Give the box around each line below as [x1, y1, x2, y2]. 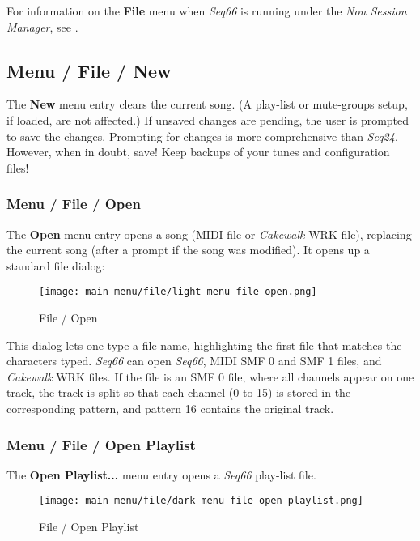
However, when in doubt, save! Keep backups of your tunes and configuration [6, 143, 390, 160]
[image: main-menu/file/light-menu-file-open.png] [39, 286, 317, 298]
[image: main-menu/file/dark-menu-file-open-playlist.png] [39, 495, 363, 507]
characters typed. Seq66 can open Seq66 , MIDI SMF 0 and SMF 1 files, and [6, 352, 382, 369]
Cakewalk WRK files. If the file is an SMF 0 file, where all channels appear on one [6, 368, 414, 385]
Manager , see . [6, 18, 78, 35]
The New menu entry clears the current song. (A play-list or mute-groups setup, [6, 96, 408, 113]
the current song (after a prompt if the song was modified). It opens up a [6, 241, 370, 258]
